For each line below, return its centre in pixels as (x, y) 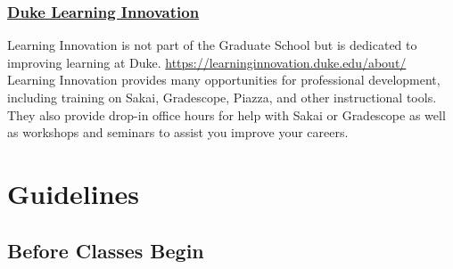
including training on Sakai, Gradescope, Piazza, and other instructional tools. (222, 97)
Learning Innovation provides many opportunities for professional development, (224, 80)
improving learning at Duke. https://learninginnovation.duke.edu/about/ (207, 62)
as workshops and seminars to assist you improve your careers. (178, 132)
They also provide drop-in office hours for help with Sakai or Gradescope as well (226, 114)
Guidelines (74, 193)
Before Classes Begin (106, 250)
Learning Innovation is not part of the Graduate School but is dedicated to (212, 45)
